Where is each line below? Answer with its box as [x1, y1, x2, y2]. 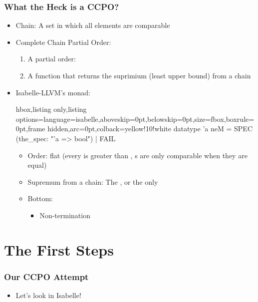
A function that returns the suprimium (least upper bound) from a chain [27, 70, 251, 80]
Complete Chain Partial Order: [15, 36, 111, 47]
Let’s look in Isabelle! [15, 290, 81, 301]
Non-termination [39, 210, 90, 220]
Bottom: [27, 193, 53, 204]
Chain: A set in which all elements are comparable [15, 20, 170, 30]
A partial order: [27, 53, 76, 64]
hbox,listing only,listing [15, 104, 87, 114]
